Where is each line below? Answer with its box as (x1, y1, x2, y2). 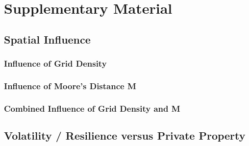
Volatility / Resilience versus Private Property (4, 128, 246, 143)
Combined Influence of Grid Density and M (4, 102, 180, 114)
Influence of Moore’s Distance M (4, 79, 136, 92)
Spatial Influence (4, 31, 91, 47)
